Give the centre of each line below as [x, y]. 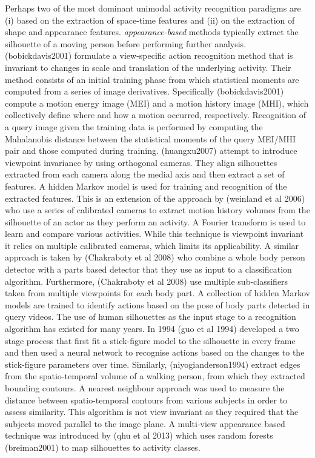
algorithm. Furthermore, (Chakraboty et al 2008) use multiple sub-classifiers [147, 281]
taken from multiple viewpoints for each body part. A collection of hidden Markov [157, 293]
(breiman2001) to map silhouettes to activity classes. [103, 447]
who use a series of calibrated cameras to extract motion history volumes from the [157, 210]
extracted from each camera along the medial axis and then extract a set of [145, 174]
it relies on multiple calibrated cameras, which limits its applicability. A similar [152, 245]
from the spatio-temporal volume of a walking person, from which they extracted [155, 376]
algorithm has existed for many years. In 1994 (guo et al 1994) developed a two [152, 329]
